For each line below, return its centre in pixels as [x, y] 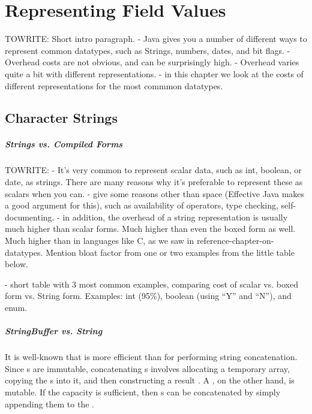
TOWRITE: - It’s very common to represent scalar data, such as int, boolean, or [153, 170]
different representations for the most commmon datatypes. [114, 85]
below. [16, 264]
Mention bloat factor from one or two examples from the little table [170, 252]
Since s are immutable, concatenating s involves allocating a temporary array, [147, 368]
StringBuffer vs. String [54, 331]
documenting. [30, 217]
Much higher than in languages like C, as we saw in [100, 240]
